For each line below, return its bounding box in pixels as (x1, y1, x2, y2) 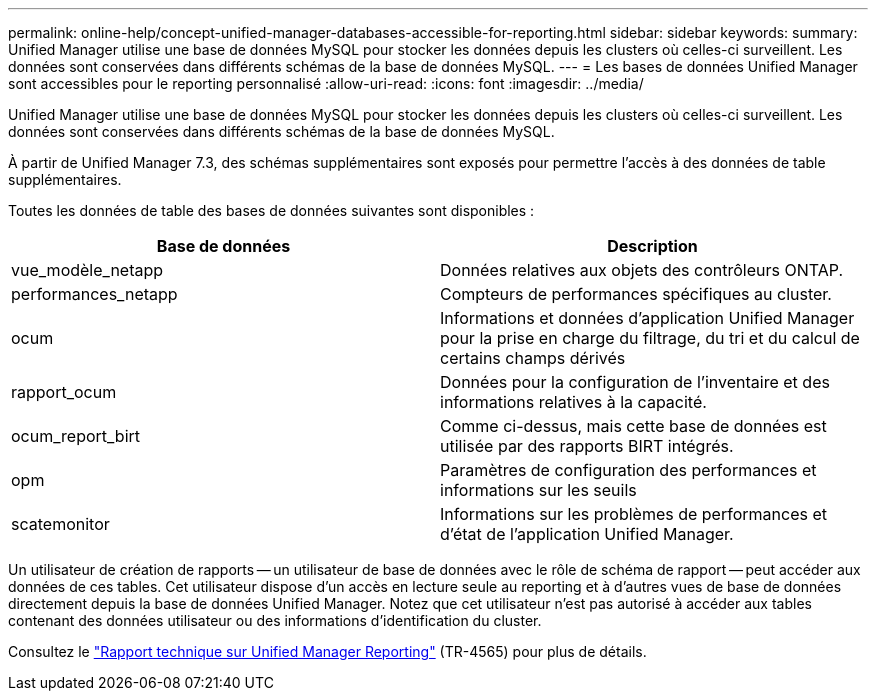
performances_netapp (11, 284, 178, 304)
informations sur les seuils (440, 480, 637, 500)
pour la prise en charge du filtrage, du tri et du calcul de (440, 328, 860, 348)
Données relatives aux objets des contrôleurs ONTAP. (440, 260, 844, 280)
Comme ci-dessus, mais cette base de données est (440, 416, 827, 436)
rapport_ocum (11, 382, 117, 402)
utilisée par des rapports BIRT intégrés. (440, 436, 734, 456)
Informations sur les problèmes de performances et (440, 504, 827, 524)
